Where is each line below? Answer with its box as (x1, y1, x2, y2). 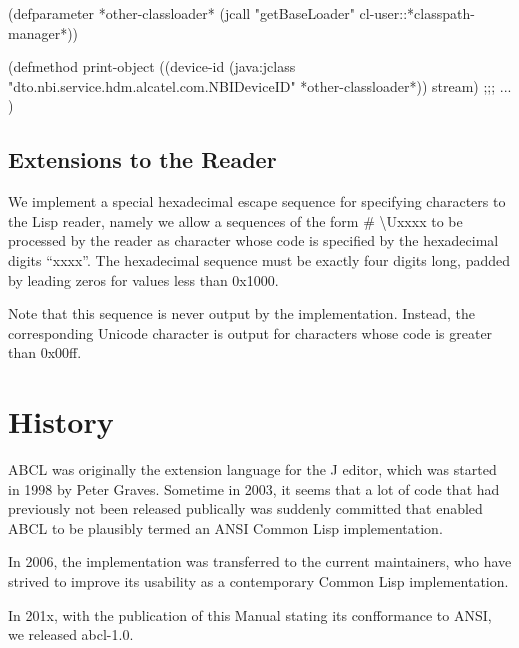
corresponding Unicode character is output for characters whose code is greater (8, 322, 493, 343)
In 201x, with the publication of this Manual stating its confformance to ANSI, (8, 604, 492, 625)
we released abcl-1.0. (8, 624, 134, 645)
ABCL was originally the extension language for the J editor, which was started (8, 459, 497, 480)
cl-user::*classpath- (359, 3, 475, 23)
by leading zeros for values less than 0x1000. (8, 269, 279, 290)
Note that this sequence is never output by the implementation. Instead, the (8, 303, 475, 324)
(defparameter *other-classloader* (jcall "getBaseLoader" (8, 3, 355, 23)
